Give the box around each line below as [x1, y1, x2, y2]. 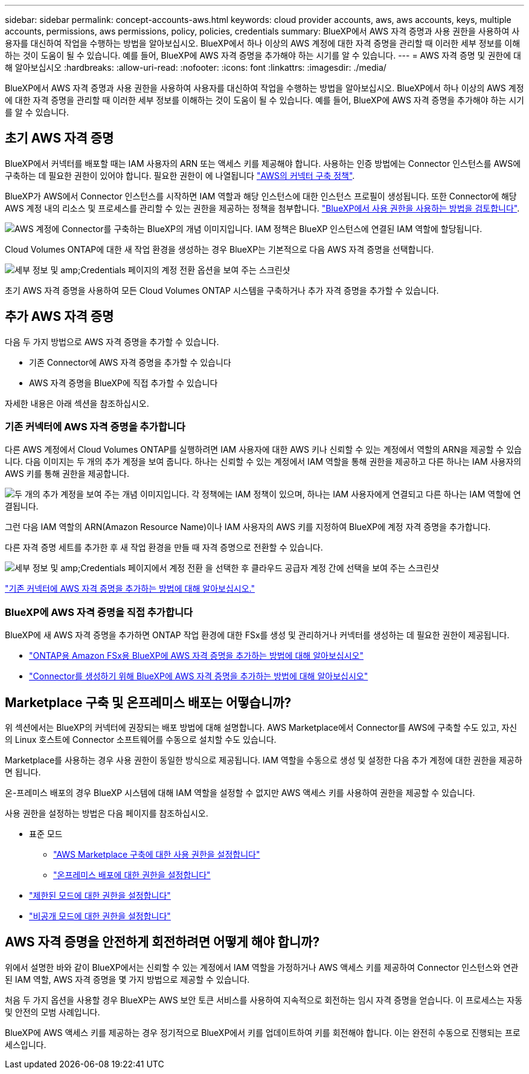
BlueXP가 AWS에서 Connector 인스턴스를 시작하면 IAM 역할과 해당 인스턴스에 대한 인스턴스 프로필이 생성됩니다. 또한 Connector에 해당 [5, 190, 517, 201]
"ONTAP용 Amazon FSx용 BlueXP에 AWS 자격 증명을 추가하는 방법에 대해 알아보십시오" [29, 650, 364, 661]
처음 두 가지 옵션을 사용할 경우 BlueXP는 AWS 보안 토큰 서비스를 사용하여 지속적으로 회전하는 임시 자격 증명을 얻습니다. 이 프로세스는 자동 [5, 994, 523, 1005]
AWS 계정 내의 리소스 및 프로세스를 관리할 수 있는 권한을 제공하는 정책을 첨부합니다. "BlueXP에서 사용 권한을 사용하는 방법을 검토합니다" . [5, 202, 520, 213]
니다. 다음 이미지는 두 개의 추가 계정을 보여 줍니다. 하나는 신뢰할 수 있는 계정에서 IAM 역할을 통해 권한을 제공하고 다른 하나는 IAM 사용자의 [5, 456, 522, 467]
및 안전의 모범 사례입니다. [5, 1006, 100, 1017]
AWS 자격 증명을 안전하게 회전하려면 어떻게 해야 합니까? [5, 934, 320, 950]
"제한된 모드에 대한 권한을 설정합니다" [29, 890, 171, 901]
